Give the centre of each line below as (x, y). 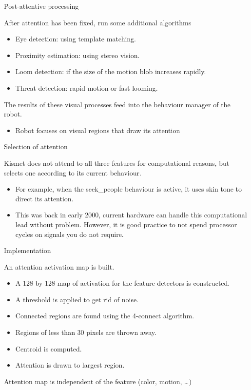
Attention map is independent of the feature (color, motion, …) (98, 381)
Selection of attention (36, 146)
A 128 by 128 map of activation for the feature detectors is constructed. (123, 283)
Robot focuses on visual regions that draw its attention (98, 130)
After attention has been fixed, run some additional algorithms (98, 22)
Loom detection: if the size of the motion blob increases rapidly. (111, 71)
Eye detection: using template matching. (76, 39)
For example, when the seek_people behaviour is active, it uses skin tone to (128, 189)
